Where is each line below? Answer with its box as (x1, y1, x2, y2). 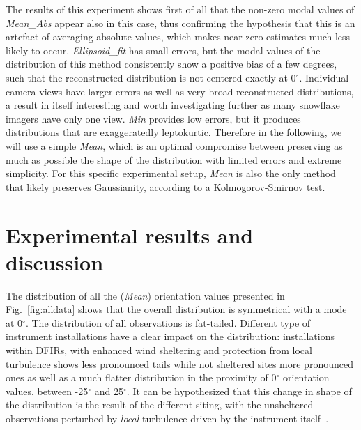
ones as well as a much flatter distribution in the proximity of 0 (6, 370, 277, 385)
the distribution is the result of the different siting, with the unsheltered (6, 397, 314, 412)
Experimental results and (6, 220, 254, 249)
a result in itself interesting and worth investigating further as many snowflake (6, 98, 340, 112)
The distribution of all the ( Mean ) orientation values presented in (6, 288, 285, 302)
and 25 (94, 383, 124, 398)
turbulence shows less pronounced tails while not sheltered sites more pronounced (6, 356, 353, 371)
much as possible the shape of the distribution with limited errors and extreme (6, 152, 342, 167)
